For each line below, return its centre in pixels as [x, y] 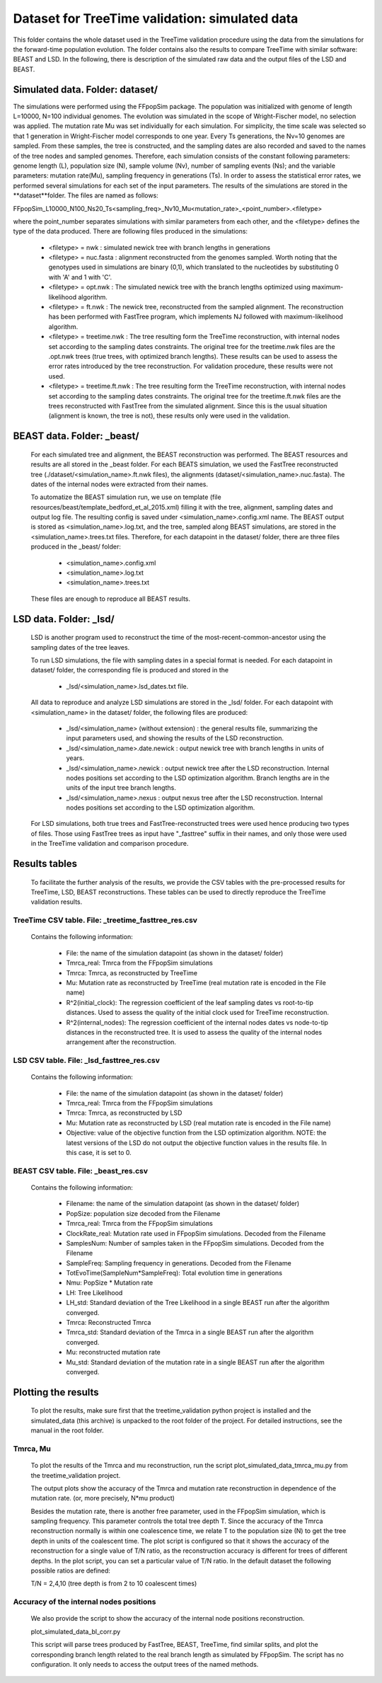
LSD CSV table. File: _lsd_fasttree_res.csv [87, 1060]
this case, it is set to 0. [99, 1153]
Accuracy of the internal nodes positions [85, 1602]
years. [75, 758]
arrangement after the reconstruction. [121, 1042]
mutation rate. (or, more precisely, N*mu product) [103, 1498]
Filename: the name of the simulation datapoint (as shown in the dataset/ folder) [183, 1204]
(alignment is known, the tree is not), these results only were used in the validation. [169, 416]
